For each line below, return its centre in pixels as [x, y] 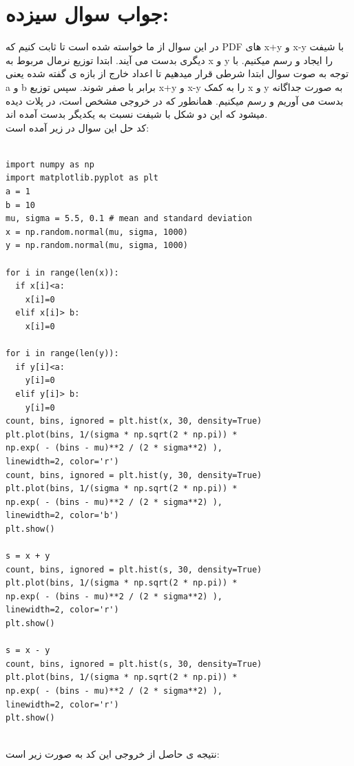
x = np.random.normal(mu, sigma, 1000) [97, 232]
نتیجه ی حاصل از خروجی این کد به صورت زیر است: [113, 754]
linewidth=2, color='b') [62, 516]
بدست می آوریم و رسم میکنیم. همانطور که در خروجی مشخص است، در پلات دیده [175, 100]
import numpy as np [50, 164]
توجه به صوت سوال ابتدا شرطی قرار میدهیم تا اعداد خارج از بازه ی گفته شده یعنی [177, 73]
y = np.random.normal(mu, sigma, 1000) [97, 246]
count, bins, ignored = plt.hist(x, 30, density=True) [134, 421]
